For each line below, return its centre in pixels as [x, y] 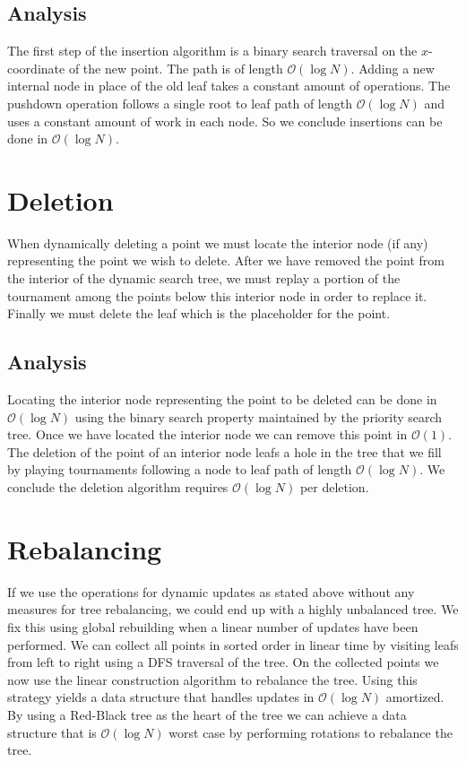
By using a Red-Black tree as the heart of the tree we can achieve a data [207, 714]
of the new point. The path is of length [176, 68]
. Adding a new [393, 68]
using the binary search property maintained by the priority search [259, 416]
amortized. [415, 697]
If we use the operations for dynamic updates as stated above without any [211, 591]
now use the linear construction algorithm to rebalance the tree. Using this [212, 679]
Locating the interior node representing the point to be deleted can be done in [222, 399]
